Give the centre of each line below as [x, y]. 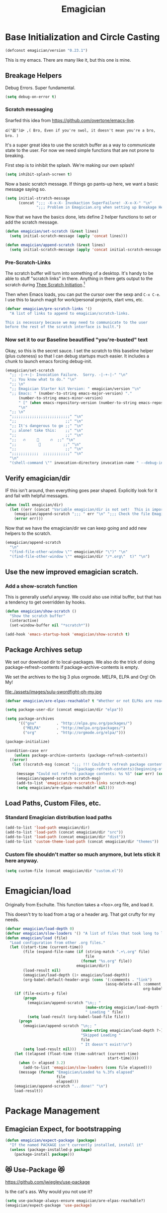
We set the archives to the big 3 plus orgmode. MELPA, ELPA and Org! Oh [80, 677]
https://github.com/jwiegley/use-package [48, 1182]
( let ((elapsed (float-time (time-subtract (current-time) [77, 1054]
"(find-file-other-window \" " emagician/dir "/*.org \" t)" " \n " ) [80, 556]
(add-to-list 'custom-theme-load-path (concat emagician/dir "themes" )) [82, 842]
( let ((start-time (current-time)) [46, 947]
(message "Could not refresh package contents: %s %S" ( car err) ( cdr [91, 774]
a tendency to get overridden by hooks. [45, 602]
